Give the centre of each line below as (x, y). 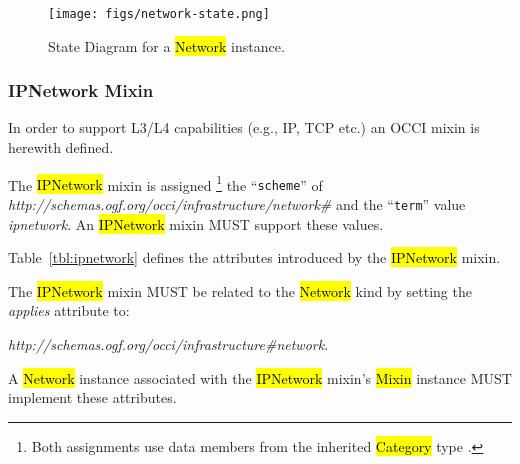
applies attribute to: (69, 310)
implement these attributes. (92, 397)
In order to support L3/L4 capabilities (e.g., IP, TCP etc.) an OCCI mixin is (244, 127)
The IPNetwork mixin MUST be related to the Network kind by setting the (240, 290)
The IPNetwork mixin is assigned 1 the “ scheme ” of (165, 183)
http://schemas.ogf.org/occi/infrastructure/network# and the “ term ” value (237, 203)
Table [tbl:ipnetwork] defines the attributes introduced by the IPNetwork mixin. (254, 257)
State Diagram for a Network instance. (166, 45)
